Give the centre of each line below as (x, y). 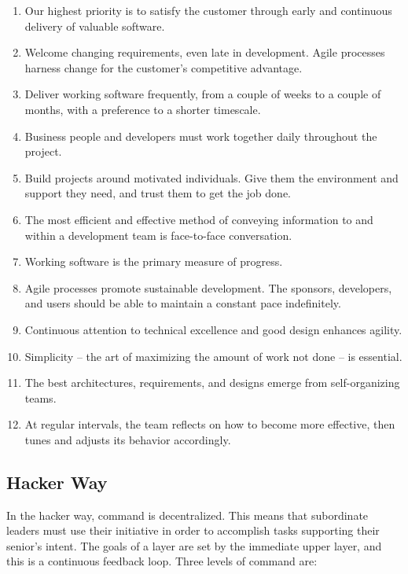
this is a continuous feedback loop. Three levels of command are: (162, 561)
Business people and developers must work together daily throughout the (201, 136)
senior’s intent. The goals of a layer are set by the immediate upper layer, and (194, 545)
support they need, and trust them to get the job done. (158, 193)
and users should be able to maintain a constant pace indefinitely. (183, 303)
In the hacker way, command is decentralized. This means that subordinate (187, 515)
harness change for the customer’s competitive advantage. (164, 67)
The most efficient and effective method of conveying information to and (199, 219)
